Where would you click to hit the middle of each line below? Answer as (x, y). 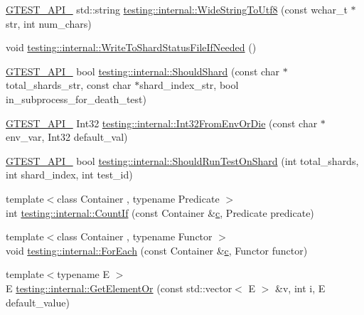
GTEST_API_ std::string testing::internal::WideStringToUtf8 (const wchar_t (177, 9)
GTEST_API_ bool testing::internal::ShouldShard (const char (143, 71)
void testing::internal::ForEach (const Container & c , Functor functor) (157, 250)
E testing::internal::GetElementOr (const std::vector (119, 288)
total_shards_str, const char (69, 85)
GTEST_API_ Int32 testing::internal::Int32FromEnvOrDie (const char (162, 123)
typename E (84, 274)
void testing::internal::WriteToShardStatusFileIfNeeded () (131, 47)
